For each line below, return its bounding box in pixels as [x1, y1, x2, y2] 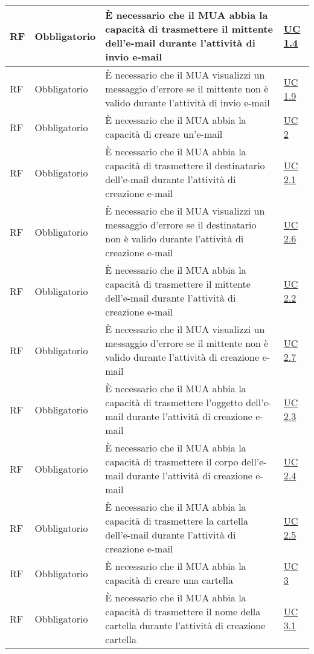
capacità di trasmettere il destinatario [105, 158, 265, 172]
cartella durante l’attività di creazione [105, 618, 266, 632]
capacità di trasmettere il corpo [105, 455, 239, 468]
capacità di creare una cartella [105, 573, 233, 587]
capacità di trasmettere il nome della [105, 604, 261, 618]
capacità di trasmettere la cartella [105, 514, 248, 528]
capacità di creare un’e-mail [105, 127, 223, 141]
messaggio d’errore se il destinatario [105, 218, 257, 231]
